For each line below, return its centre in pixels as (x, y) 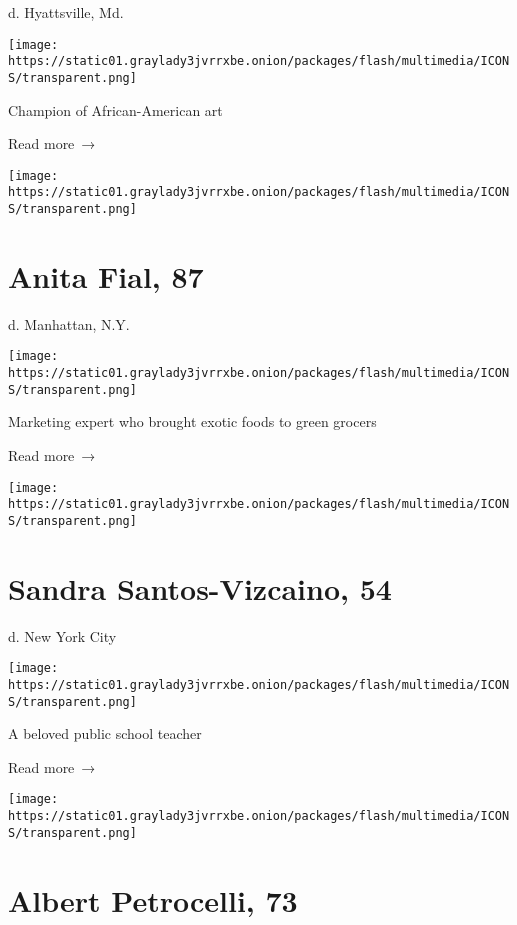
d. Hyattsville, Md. (66, 12)
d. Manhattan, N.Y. (69, 323)
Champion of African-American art (115, 109)
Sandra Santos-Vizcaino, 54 (200, 587)
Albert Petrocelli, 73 (153, 899)
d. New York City (62, 635)
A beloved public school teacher (105, 733)
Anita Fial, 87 (106, 275)
